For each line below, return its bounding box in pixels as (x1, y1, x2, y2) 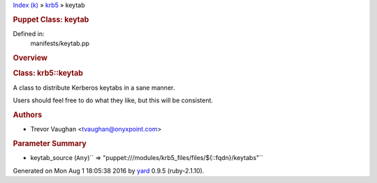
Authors (13, 110, 43, 120)
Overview (13, 53, 48, 63)
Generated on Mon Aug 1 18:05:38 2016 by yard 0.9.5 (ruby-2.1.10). (13, 166, 205, 175)
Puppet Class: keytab (13, 15, 89, 24)
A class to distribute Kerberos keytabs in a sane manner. (13, 83, 175, 92)
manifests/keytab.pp (30, 39, 90, 48)
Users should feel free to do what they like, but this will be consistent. (13, 96, 213, 104)
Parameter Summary (13, 138, 87, 148)
